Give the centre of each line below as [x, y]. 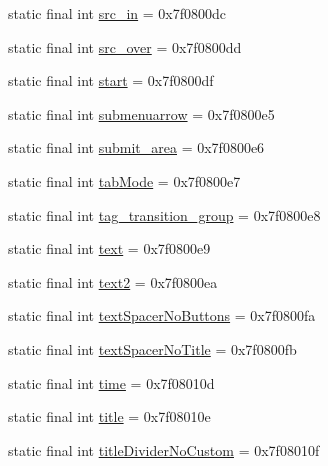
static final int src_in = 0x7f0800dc [117, 13]
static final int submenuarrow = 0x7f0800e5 [141, 113]
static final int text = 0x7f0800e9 [109, 248]
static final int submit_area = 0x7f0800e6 [136, 147]
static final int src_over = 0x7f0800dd [125, 46]
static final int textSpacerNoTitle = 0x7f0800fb [152, 348]
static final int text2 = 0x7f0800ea [113, 281]
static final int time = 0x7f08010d [111, 382]
